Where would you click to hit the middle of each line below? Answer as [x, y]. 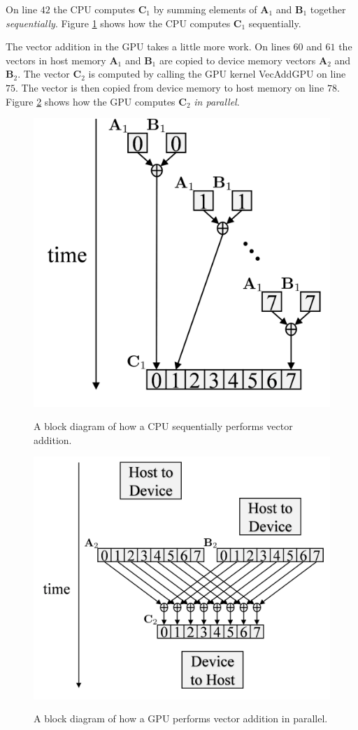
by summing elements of [205, 9]
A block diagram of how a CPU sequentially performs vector [163, 426]
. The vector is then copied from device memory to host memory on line [170, 87]
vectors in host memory [56, 60]
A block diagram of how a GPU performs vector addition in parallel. [181, 718]
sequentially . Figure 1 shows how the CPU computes [118, 23]
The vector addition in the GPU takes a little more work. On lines [148, 46]
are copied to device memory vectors [237, 60]
